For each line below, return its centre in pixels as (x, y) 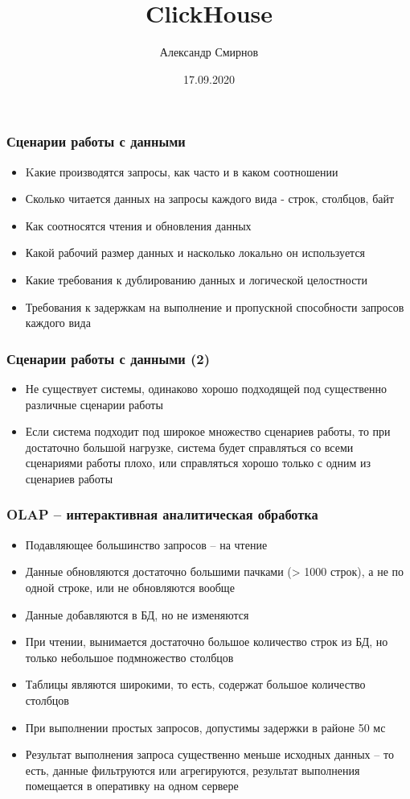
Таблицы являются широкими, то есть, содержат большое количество (195, 684)
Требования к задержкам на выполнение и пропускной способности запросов (215, 306)
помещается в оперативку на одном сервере (132, 786)
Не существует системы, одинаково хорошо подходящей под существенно (206, 388)
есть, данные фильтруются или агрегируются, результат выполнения (193, 770)
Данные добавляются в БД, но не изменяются (137, 614)
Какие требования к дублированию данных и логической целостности (196, 279)
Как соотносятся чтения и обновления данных (138, 225)
